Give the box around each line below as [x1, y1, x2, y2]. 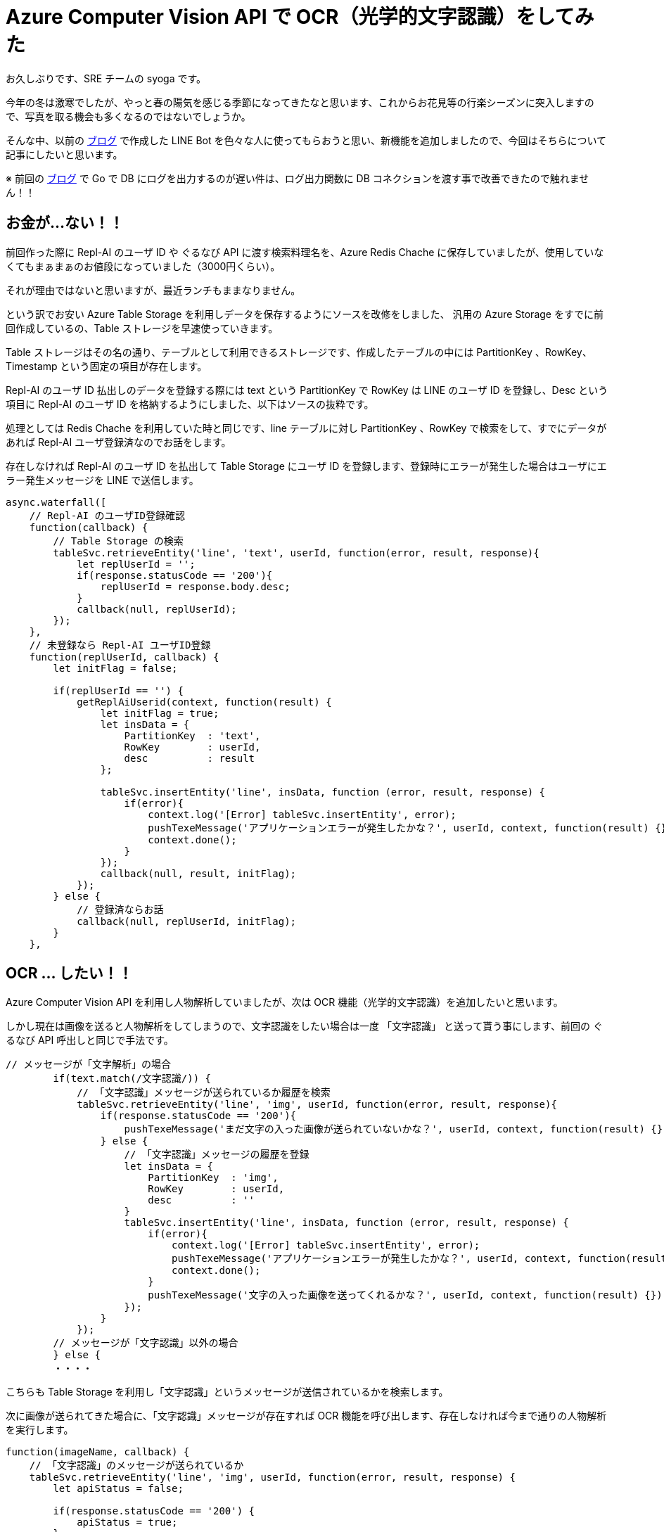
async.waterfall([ [6, 496, 107, 508]
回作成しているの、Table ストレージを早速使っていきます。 [6, 321, 279, 334]
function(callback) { [29, 521, 148, 533]
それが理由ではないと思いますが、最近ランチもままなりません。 [6, 283, 301, 296]
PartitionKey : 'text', [124, 729, 261, 741]
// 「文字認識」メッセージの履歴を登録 [124, 1149, 309, 1161]
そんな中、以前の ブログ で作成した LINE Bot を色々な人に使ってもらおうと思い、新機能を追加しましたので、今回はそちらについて [6, 134, 607, 146]
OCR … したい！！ [6, 964, 133, 983]
